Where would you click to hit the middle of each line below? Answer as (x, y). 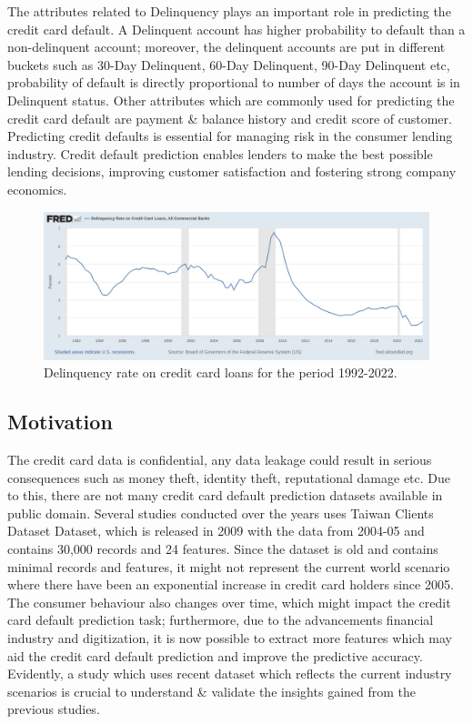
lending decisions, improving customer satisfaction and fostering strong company (232, 171)
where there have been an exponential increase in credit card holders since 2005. (231, 584)
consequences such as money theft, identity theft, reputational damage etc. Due (229, 477)
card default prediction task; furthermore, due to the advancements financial (221, 620)
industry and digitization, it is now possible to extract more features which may (230, 638)
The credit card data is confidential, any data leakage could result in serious (220, 460)
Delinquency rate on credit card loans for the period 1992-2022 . (221, 372)
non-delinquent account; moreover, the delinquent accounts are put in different (226, 47)
